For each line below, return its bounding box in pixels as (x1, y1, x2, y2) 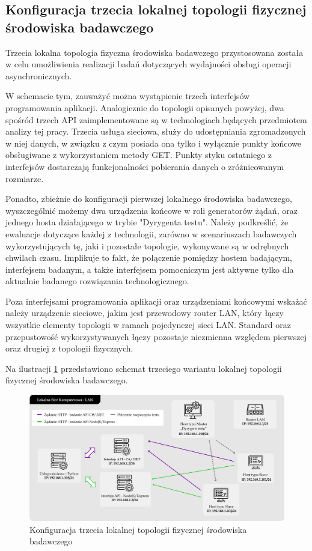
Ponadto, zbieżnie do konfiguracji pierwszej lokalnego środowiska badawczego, (5, 192, 292, 205)
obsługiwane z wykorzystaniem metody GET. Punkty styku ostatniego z (5, 148, 272, 161)
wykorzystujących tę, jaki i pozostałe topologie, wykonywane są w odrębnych (5, 239, 289, 252)
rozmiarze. (5, 172, 44, 184)
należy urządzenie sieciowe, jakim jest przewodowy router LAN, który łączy (5, 306, 284, 319)
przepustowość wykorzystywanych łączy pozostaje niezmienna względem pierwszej (5, 330, 307, 342)
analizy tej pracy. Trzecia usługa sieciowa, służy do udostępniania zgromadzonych (5, 125, 306, 138)
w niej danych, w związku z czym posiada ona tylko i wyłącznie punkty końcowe (5, 136, 302, 149)
